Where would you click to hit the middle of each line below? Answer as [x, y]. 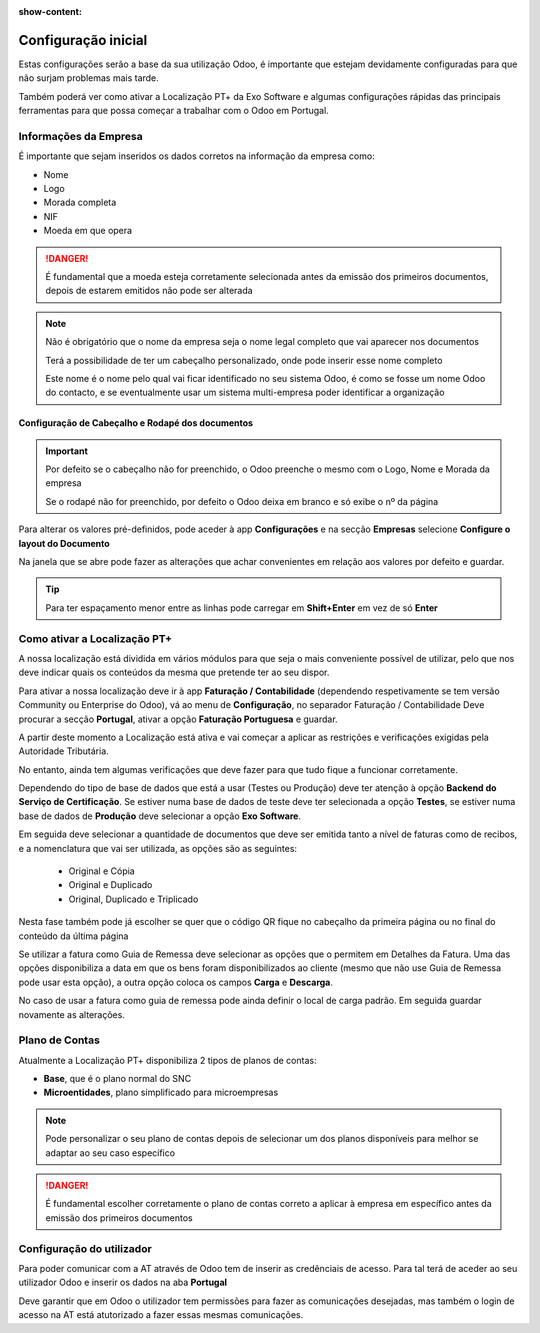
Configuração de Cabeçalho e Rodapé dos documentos [136, 423]
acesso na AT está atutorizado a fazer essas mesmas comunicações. [161, 1315]
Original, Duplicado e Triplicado [133, 899]
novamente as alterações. [71, 1014]
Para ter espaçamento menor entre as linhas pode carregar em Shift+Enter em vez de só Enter [242, 607]
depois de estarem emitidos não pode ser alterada [149, 291]
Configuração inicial [83, 40]
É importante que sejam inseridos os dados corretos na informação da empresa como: [196, 156]
